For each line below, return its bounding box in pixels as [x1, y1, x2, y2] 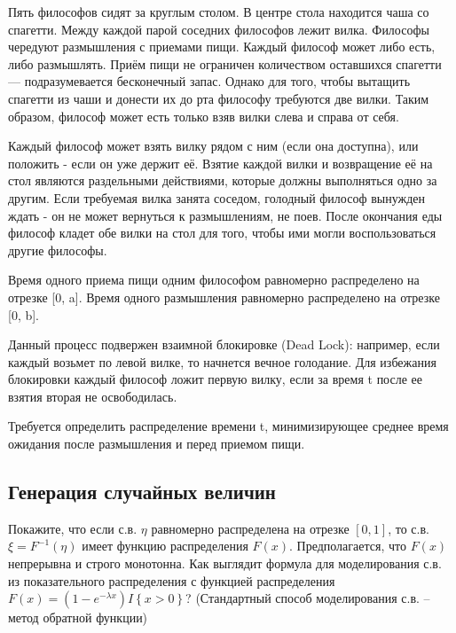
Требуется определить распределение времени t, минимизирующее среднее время [8, 417, 449, 435]
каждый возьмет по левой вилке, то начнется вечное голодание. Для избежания [8, 352, 436, 371]
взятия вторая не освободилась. [8, 387, 177, 405]
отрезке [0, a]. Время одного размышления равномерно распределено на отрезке [8, 287, 440, 306]
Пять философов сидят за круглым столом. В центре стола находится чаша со [8, 3, 429, 20]
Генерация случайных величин [8, 478, 276, 505]
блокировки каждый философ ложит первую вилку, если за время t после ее [8, 370, 422, 388]
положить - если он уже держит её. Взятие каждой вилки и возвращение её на [8, 153, 433, 172]
